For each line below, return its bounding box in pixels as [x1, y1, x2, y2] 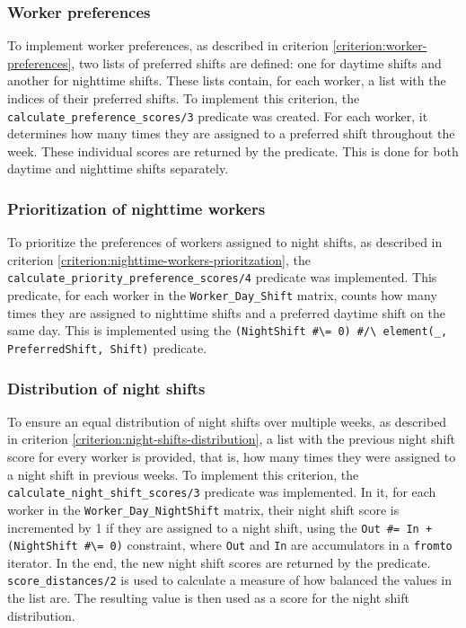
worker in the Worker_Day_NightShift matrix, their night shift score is [7, 500, 400, 518]
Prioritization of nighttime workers [7, 197, 266, 219]
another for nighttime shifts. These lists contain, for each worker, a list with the [7, 71, 446, 90]
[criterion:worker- [332, 36, 427, 55]
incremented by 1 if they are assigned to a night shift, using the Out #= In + [7, 517, 433, 536]
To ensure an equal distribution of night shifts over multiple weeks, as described [7, 411, 447, 430]
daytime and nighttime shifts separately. [7, 159, 229, 178]
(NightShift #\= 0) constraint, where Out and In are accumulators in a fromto [7, 535, 453, 554]
